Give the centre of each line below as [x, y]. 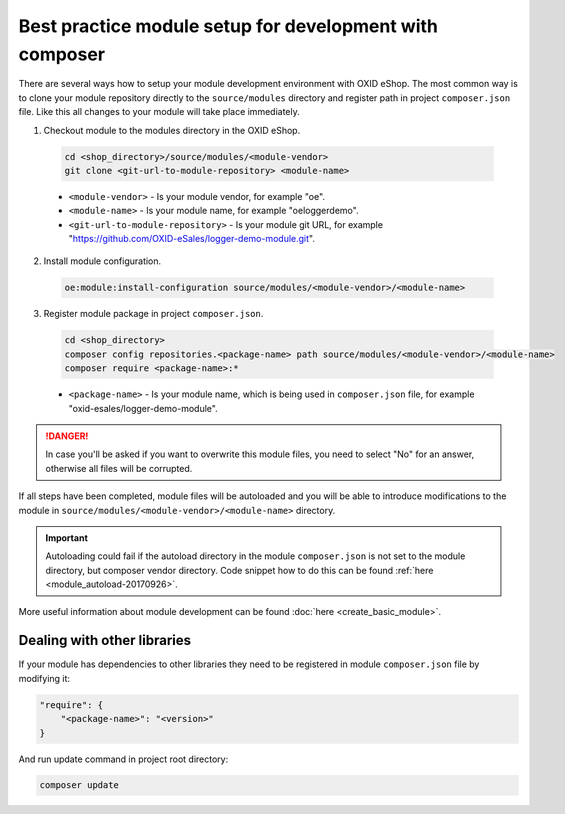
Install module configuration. [102, 261]
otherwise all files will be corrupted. [119, 468]
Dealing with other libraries [105, 640]
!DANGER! [67, 436]
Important [67, 537]
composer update [79, 785]
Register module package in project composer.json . [153, 314]
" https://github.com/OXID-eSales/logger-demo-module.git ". [191, 239]
